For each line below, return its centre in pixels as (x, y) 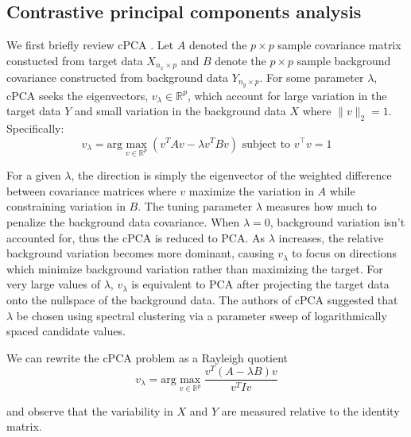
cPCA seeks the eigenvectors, (78, 95)
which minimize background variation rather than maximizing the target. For (195, 268)
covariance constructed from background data (118, 77)
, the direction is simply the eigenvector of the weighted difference (231, 175)
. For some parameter (312, 77)
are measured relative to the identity (310, 410)
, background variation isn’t (337, 222)
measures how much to (321, 206)
